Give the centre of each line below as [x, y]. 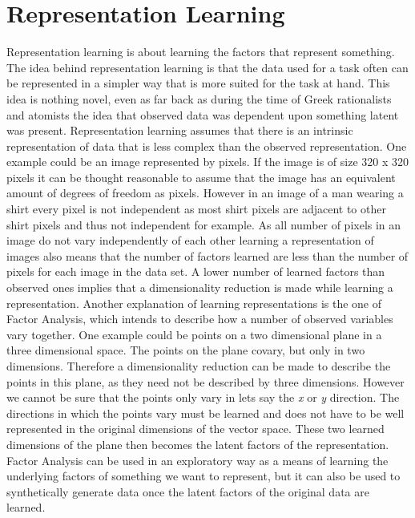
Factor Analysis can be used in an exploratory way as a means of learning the [197, 460]
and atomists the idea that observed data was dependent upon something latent [203, 114]
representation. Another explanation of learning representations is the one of [194, 303]
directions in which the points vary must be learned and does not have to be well [205, 413]
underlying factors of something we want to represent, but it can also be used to [203, 476]
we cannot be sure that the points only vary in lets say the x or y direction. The [203, 397]
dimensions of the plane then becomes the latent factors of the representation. [198, 444]
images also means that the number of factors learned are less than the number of [207, 255]
